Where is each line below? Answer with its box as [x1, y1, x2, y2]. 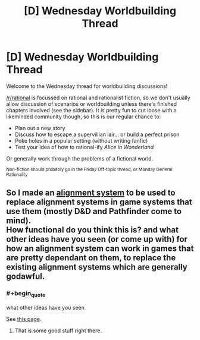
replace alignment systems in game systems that [6, 197, 192, 207]
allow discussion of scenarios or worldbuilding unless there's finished [6, 100, 177, 108]
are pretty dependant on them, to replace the [6, 253, 176, 263]
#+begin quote [6, 289, 46, 298]
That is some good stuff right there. [14, 327, 102, 334]
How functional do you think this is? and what [6, 225, 179, 235]
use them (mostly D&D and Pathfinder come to [6, 206, 182, 216]
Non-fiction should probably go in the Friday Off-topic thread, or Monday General [6, 166, 173, 172]
